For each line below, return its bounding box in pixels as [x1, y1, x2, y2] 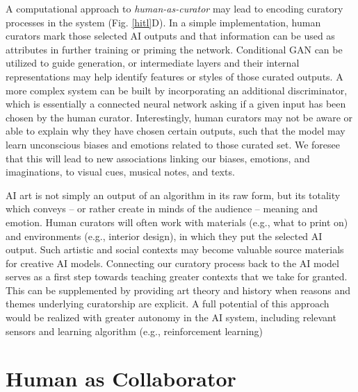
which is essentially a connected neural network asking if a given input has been [6, 96, 346, 111]
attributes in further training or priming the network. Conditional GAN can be [6, 42, 343, 56]
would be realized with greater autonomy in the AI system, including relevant [6, 310, 336, 325]
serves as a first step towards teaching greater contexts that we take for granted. [6, 269, 348, 284]
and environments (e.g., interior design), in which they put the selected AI [6, 228, 323, 243]
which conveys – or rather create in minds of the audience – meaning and [6, 201, 318, 216]
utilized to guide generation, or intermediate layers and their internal [6, 56, 300, 70]
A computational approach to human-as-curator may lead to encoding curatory [6, 1, 343, 15]
